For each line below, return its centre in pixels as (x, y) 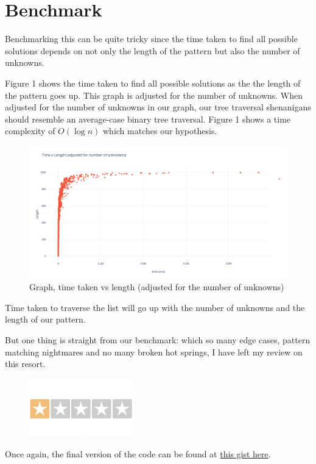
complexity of (30, 131)
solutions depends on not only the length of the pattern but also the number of (153, 50)
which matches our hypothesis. (160, 131)
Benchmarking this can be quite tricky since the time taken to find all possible (151, 39)
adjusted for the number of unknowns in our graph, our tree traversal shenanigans (158, 107)
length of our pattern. (45, 319)
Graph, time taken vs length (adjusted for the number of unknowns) (157, 287)
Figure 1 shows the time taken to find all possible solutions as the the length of (153, 83)
